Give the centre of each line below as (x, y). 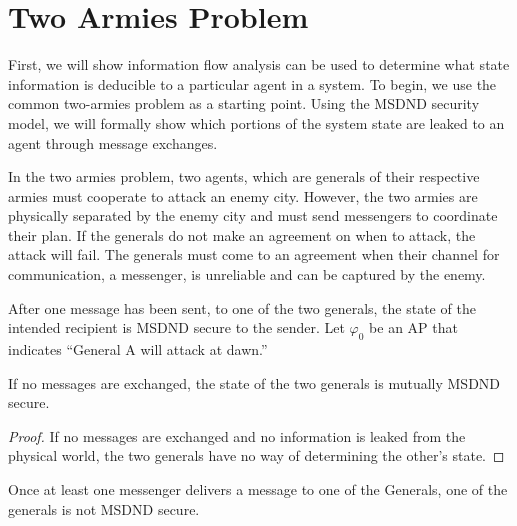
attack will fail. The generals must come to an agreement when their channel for (254, 254)
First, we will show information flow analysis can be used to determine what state (259, 64)
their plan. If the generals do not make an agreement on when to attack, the (242, 234)
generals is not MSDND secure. (104, 508)
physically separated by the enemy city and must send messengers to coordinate (253, 215)
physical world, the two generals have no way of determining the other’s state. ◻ (256, 455)
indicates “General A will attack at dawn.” (138, 349)
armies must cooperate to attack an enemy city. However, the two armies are (243, 195)
